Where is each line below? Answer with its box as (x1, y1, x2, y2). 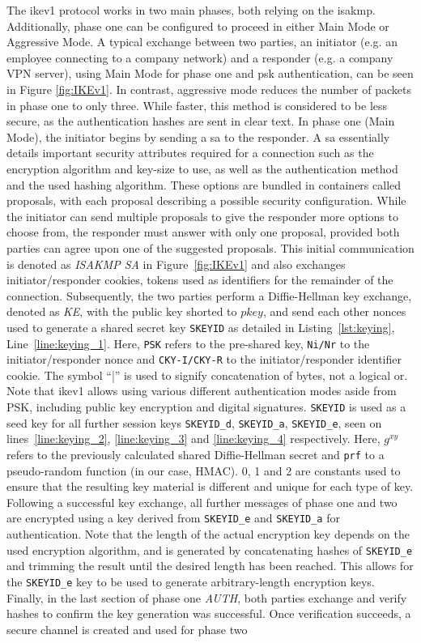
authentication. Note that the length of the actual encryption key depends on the (6, 526, 410, 543)
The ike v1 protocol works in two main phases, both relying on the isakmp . (6, 2, 376, 18)
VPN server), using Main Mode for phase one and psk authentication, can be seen (6, 65, 414, 82)
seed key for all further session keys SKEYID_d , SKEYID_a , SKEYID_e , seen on (6, 414, 382, 431)
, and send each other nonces (262, 303, 406, 320)
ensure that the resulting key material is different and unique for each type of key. (6, 478, 414, 495)
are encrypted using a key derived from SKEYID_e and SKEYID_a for (6, 509, 340, 526)
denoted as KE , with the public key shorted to (6, 303, 237, 320)
